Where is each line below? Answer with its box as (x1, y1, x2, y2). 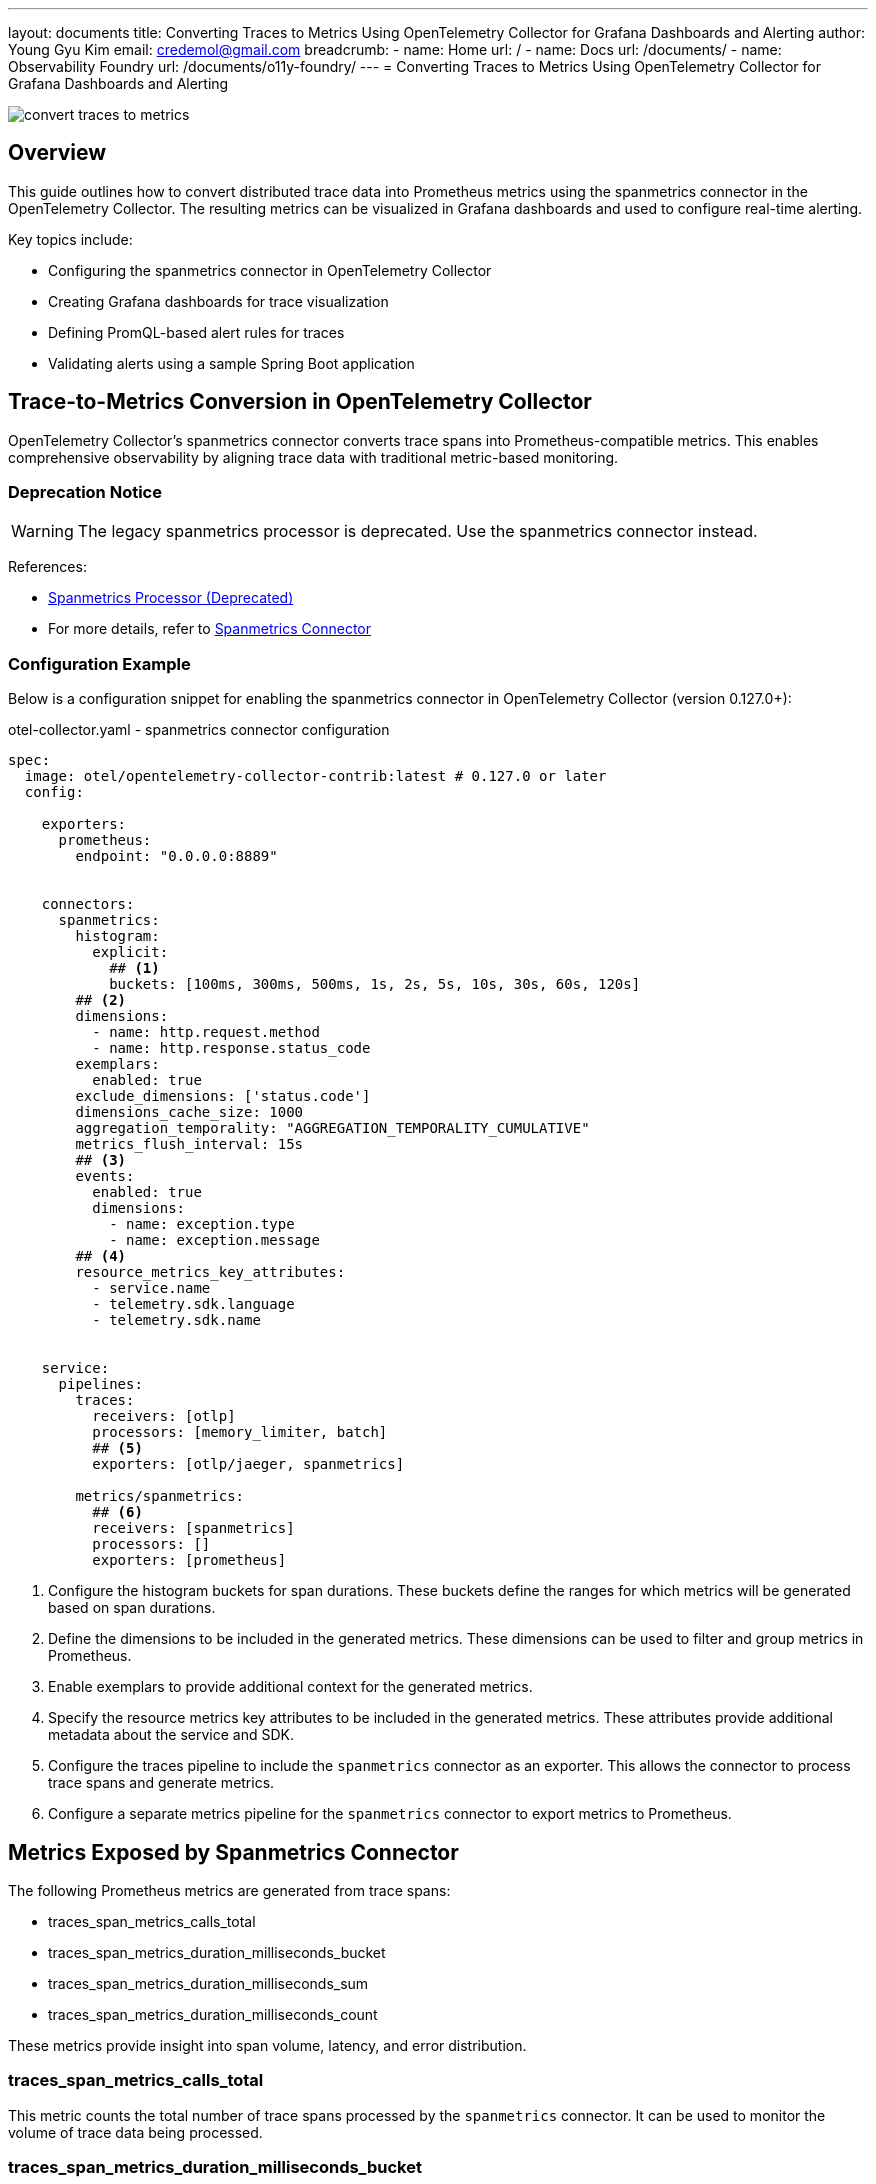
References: (8, 558, 87, 576)
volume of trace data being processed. (8, 2123, 263, 2141)
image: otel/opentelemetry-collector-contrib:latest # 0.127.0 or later (24, 768, 607, 785)
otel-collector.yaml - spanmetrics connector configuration (8, 721, 390, 739)
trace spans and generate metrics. (48, 1774, 275, 1792)
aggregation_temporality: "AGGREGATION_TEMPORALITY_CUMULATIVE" (75, 1120, 590, 1137)
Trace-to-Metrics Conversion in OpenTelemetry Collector (8, 389, 592, 415)
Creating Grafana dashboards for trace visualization (48, 292, 389, 310)
